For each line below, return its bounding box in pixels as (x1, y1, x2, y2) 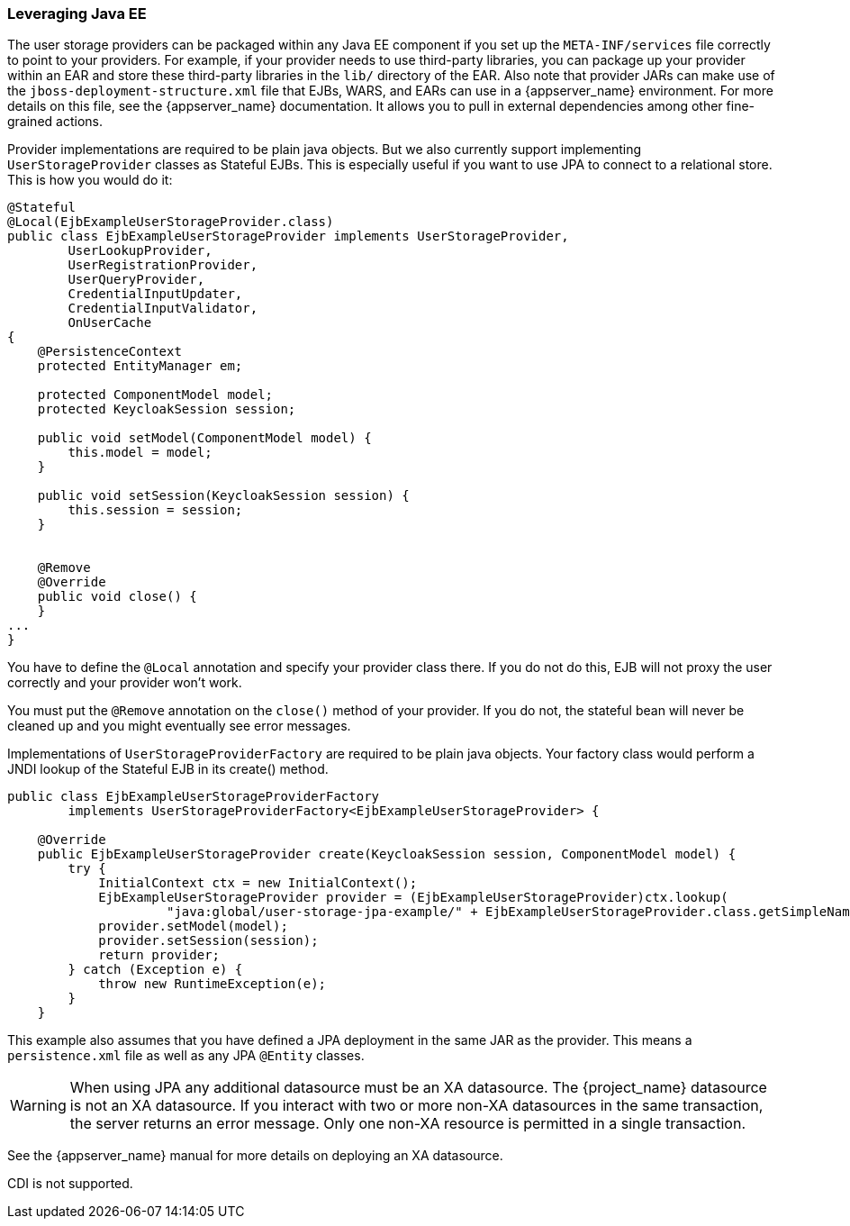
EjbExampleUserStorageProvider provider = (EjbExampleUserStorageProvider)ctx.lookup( (98, 890, 728, 905)
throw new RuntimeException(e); (98, 976, 327, 992)
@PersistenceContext (37, 344, 182, 359)
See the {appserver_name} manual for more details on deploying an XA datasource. (7, 1148, 503, 1164)
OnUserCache (68, 315, 152, 331)
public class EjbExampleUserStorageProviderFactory (7, 789, 380, 804)
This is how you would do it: (7, 172, 173, 188)
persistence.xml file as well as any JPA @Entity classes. (7, 1048, 365, 1064)
